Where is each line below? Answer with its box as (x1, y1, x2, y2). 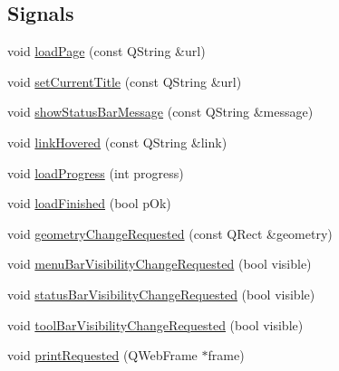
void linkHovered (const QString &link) (7, 132, 228, 151)
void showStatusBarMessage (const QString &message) (7, 102, 314, 121)
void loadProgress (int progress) (7, 163, 184, 182)
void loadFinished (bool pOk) (7, 194, 171, 213)
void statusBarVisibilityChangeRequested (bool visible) (7, 284, 315, 303)
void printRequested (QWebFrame (7, 346, 198, 365)
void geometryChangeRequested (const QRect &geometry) (7, 224, 333, 243)
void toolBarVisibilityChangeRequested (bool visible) (7, 315, 304, 334)
